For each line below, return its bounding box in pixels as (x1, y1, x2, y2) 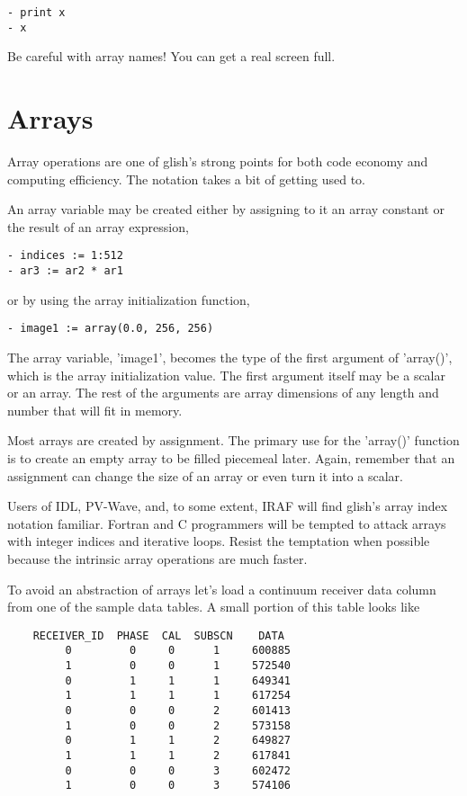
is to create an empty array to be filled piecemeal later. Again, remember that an (7, 448, 455, 467)
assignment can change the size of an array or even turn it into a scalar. (7, 466, 403, 485)
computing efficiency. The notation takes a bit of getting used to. (7, 169, 365, 188)
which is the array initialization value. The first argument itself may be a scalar (7, 365, 445, 384)
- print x (7, 6, 66, 19)
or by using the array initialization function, (7, 290, 250, 309)
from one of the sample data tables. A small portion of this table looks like (7, 597, 420, 616)
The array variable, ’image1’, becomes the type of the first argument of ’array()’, (7, 347, 453, 366)
